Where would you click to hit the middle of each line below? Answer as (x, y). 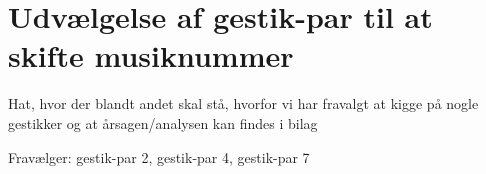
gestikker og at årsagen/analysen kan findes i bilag (163, 122)
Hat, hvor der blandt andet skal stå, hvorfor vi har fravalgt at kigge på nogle (243, 103)
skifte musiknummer (151, 55)
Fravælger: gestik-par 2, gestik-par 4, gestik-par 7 (159, 156)
